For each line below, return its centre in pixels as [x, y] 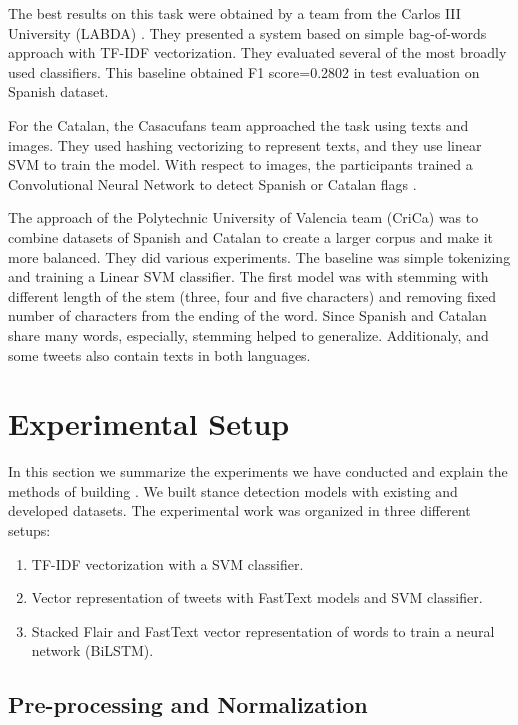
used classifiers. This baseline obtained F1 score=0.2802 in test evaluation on [244, 71]
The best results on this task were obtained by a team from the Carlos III [234, 13]
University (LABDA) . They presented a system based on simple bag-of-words [247, 32]
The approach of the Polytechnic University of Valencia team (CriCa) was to [243, 217]
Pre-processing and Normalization [188, 704]
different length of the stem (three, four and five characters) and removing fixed [252, 295]
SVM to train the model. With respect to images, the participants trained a [240, 164]
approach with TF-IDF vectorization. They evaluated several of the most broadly [257, 52]
